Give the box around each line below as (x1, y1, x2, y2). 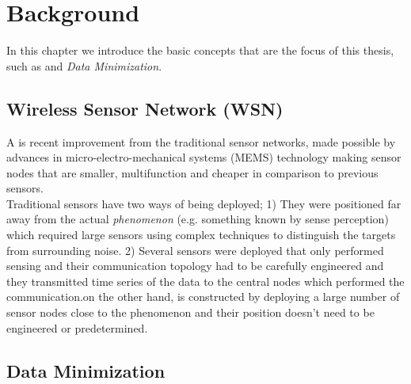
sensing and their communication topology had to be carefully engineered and (6, 257, 384, 274)
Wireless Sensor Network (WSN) (6, 96, 284, 120)
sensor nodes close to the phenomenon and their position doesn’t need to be (6, 304, 375, 321)
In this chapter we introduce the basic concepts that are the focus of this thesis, (6, 42, 394, 59)
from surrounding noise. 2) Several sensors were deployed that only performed (6, 241, 384, 258)
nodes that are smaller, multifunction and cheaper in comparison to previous (6, 164, 379, 181)
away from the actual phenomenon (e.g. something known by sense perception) (6, 211, 389, 227)
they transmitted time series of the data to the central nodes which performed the (6, 272, 405, 289)
